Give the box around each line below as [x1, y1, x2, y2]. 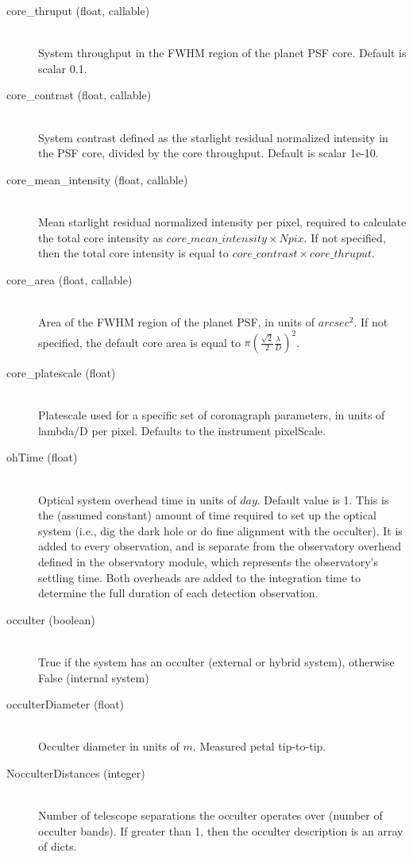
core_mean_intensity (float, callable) [6, 171, 188, 187]
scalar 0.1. [38, 60, 87, 76]
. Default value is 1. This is [257, 491, 389, 508]
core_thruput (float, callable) [6, 2, 150, 18]
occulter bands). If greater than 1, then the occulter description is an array [38, 822, 403, 839]
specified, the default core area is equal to [38, 334, 241, 349]
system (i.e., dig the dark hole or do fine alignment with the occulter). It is [38, 522, 403, 539]
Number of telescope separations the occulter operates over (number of [38, 807, 383, 824]
